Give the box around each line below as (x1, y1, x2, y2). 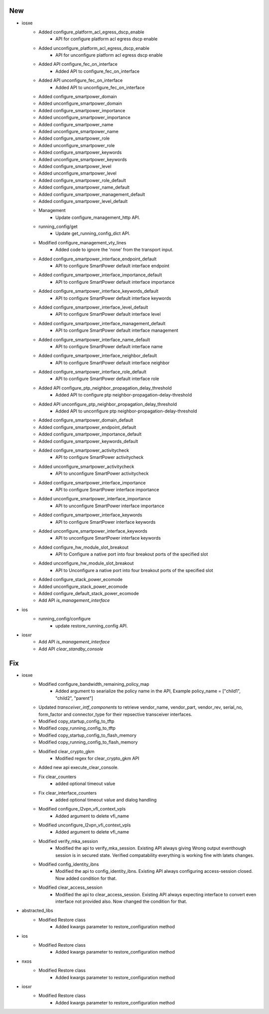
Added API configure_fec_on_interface (38, 61, 118, 67)
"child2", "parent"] (55, 695, 93, 701)
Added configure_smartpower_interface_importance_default (38, 272, 162, 278)
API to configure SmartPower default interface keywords (55, 295, 171, 301)
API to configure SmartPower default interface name (55, 343, 163, 349)
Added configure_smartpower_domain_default (38, 417, 134, 423)
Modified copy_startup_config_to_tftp (38, 718, 115, 724)
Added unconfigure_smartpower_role (38, 142, 115, 148)
